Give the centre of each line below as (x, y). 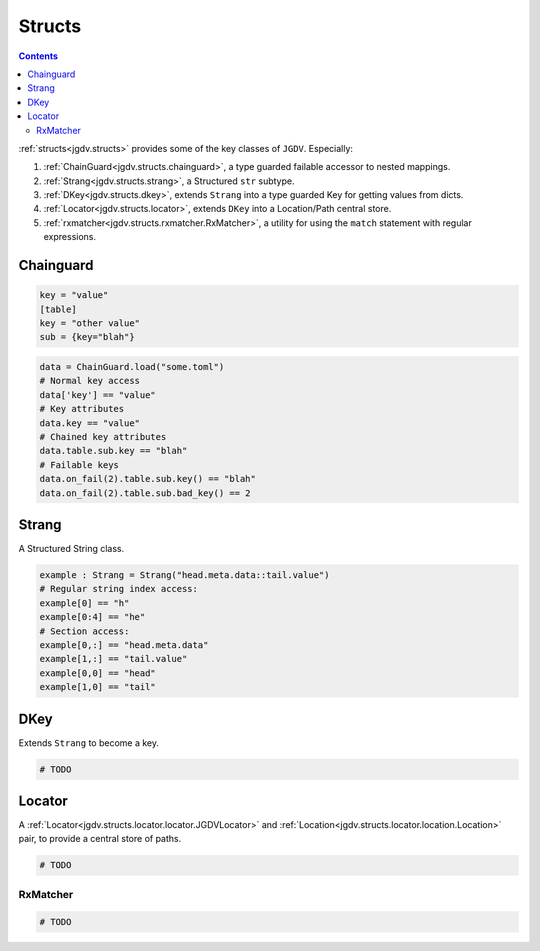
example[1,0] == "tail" (98, 687)
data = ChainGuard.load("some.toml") (132, 366)
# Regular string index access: (119, 589)
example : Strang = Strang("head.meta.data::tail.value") (184, 574)
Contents (38, 56)
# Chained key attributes (103, 436)
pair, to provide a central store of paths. (100, 839)
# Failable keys (79, 464)
